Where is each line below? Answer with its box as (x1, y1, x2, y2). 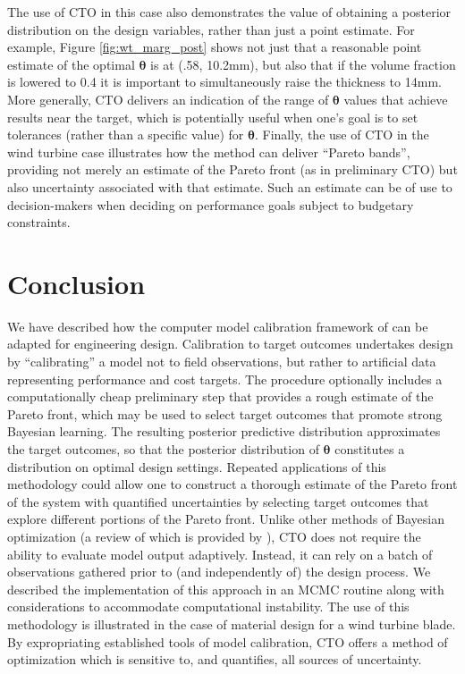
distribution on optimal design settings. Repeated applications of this (7, 457, 386, 476)
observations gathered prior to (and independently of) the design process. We (7, 562, 431, 581)
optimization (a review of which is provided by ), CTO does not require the (7, 527, 421, 545)
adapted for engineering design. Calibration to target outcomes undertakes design (7, 334, 453, 353)
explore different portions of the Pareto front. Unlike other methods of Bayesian (7, 510, 444, 528)
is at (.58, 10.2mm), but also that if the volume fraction (150, 55, 456, 73)
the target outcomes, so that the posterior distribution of (7, 440, 319, 458)
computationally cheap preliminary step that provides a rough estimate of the (7, 387, 434, 406)
